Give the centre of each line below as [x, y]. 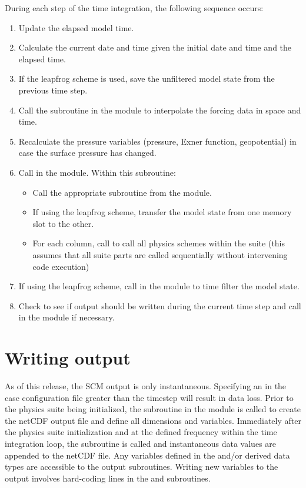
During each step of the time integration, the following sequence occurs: [134, 8]
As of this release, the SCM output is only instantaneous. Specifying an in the [146, 386]
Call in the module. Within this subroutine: [97, 172]
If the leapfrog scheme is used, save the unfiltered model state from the [147, 78]
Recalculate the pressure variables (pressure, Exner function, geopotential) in [157, 141]
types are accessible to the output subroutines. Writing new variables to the [142, 467]
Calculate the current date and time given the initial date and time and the [155, 47]
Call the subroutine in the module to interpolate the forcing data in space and [160, 110]
